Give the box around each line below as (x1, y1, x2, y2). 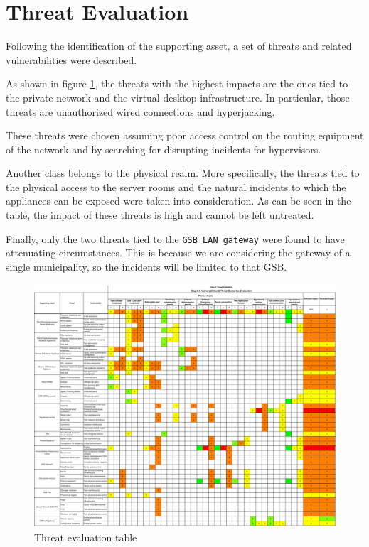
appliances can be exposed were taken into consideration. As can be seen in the (6, 193, 351, 208)
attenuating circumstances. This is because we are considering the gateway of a (6, 245, 351, 260)
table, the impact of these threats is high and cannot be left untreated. (6, 207, 314, 222)
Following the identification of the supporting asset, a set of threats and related (6, 38, 352, 53)
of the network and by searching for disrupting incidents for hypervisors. (6, 141, 321, 156)
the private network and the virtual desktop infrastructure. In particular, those (6, 90, 350, 104)
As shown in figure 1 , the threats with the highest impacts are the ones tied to (6, 76, 348, 91)
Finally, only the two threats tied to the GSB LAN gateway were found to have (6, 231, 345, 246)
